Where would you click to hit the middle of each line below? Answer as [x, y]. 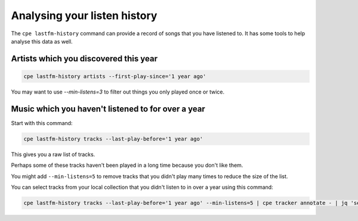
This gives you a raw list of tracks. [53, 154]
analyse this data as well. [42, 41]
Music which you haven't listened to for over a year [108, 109]
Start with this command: [42, 123]
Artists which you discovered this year [84, 59]
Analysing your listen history [84, 15]
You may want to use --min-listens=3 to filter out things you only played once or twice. [118, 92]
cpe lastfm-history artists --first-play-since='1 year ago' [115, 76]
